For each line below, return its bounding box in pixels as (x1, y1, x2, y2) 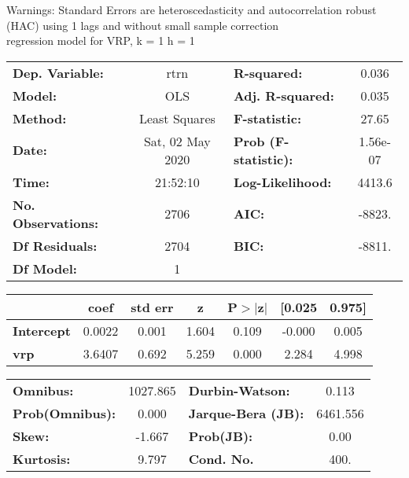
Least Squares (138, 108, 216, 127)
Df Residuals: (13, 236, 98, 255)
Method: (13, 108, 67, 127)
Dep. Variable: (13, 63, 104, 82)
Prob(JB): (188, 426, 253, 445)
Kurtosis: (13, 449, 71, 468)
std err (131, 297, 174, 316)
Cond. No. (188, 449, 254, 468)
